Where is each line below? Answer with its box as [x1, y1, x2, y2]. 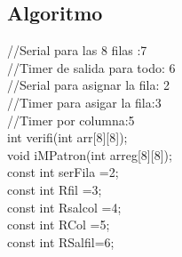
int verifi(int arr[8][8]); [7, 128, 128, 147]
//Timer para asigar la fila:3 [7, 92, 162, 111]
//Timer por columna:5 [7, 110, 135, 129]
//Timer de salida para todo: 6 [7, 58, 176, 76]
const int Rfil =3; [7, 180, 102, 198]
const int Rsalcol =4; [7, 197, 122, 216]
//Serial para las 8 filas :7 [7, 41, 147, 60]
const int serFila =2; [7, 163, 119, 181]
